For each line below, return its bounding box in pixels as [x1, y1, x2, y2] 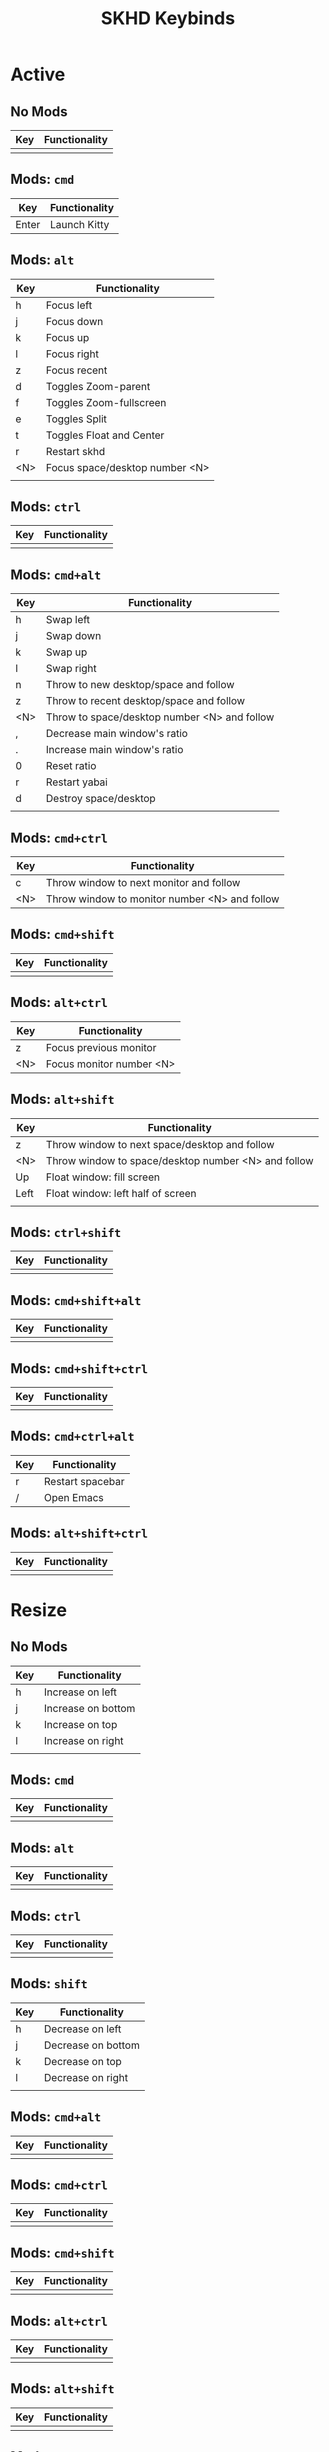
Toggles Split [45, 412, 108, 426]
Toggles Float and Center [45, 428, 165, 442]
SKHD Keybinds [100, 7, 236, 30]
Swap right [45, 662, 97, 676]
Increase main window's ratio [45, 743, 184, 757]
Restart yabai [45, 775, 108, 789]
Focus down [45, 314, 104, 328]
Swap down [45, 629, 102, 643]
